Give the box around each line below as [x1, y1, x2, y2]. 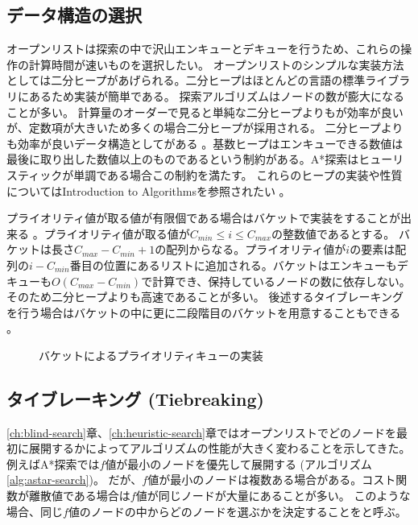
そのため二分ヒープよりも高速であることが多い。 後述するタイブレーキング [6, 288, 404, 305]
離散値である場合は [28, 487, 130, 504]
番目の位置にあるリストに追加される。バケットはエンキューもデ [69, 256, 408, 273]
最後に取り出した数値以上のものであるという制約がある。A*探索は [6, 151, 359, 167]
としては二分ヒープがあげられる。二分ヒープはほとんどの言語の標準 [6, 72, 366, 89]
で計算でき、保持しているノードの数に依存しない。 [141, 272, 411, 289]
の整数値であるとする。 [271, 225, 395, 242]
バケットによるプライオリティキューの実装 [39, 346, 263, 363]
